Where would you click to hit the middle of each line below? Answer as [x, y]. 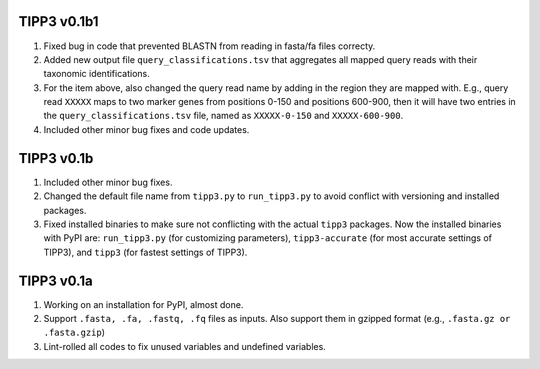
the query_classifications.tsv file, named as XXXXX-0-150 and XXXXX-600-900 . [223, 116]
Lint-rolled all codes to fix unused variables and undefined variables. [185, 346]
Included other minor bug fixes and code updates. [146, 129]
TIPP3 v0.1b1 [58, 21]
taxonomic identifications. [96, 74]
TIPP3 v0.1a [56, 280]
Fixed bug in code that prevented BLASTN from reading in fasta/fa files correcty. [209, 46]
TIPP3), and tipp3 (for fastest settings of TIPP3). [145, 252]
